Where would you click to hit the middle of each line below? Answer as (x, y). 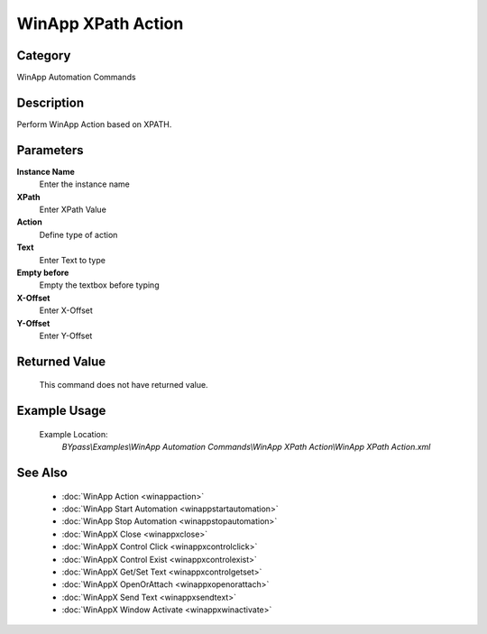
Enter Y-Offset (66, 335)
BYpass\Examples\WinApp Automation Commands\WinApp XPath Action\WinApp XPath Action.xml (246, 447)
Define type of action (78, 234)
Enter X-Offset (66, 310)
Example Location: (74, 434)
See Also (42, 472)
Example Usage (61, 411)
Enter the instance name (84, 184)
